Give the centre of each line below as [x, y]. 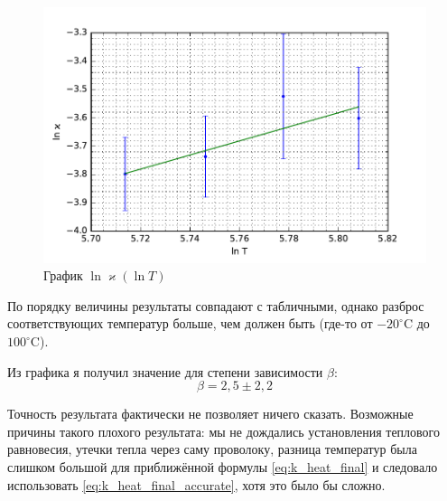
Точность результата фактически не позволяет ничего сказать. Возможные [210, 414]
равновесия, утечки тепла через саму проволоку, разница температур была [212, 449]
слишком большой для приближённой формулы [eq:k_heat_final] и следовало [223, 467]
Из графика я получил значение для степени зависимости [165, 371]
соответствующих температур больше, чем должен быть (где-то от [190, 323]
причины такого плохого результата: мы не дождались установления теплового [224, 431]
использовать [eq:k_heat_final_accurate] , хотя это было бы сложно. [196, 484]
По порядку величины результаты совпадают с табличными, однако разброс [216, 305]
